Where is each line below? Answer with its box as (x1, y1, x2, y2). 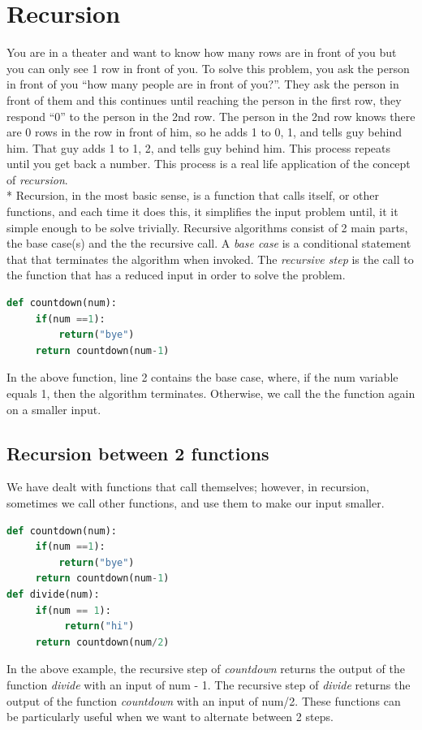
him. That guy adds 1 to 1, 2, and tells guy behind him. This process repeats (6, 139, 391, 156)
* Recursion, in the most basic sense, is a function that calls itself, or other (6, 187, 380, 204)
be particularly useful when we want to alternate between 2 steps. (6, 708, 334, 725)
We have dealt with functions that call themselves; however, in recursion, (6, 478, 369, 495)
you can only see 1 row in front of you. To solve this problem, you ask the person (6, 59, 410, 76)
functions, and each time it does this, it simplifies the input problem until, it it (6, 203, 398, 220)
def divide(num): (6, 588, 100, 600)
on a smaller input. (6, 400, 101, 417)
